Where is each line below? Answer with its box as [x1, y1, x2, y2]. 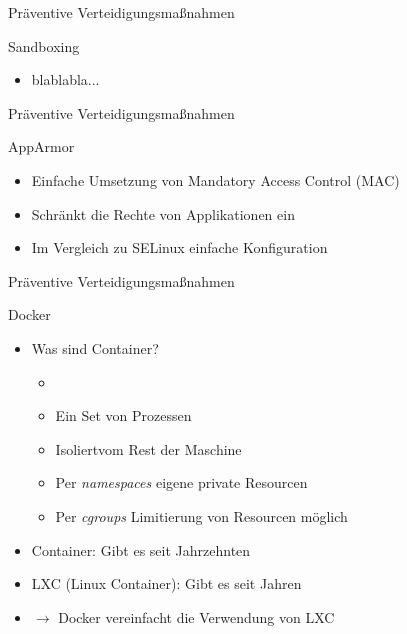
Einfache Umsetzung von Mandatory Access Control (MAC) [31, 169, 400, 190]
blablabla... [31, 69, 100, 90]
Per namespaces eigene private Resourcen [55, 472, 308, 493]
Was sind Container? [31, 337, 159, 358]
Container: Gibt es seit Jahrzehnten [31, 539, 251, 560]
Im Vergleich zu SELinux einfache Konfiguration [31, 237, 328, 258]
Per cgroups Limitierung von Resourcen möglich [55, 505, 348, 526]
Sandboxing [8, 35, 80, 56]
